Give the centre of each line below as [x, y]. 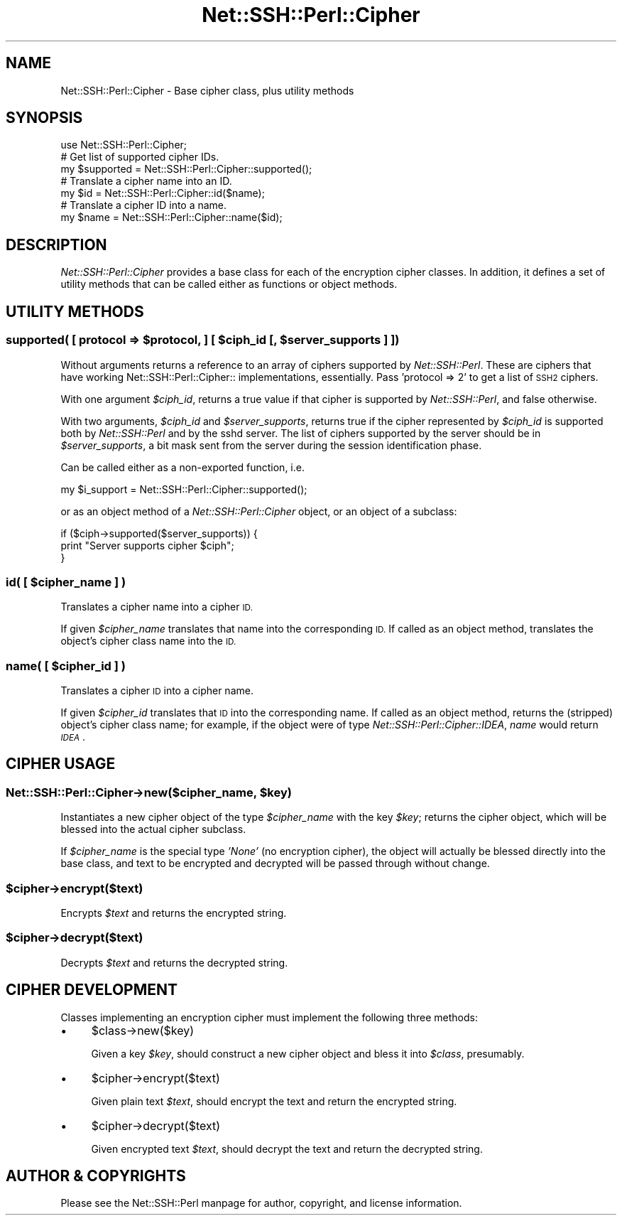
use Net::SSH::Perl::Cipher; [124, 145]
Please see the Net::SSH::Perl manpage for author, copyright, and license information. [261, 1203]
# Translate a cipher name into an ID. [146, 181]
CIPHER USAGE [61, 764]
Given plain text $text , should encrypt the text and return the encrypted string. [274, 1101]
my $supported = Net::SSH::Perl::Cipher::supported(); [186, 169]
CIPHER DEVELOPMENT [92, 990]
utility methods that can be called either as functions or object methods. [229, 284]
